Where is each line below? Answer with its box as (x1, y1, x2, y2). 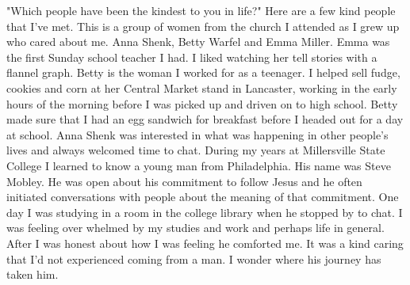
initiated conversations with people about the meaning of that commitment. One (6, 188, 399, 205)
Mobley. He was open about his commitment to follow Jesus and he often (6, 173, 362, 189)
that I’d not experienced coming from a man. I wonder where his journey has (6, 250, 381, 267)
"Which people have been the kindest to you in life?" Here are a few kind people (6, 2, 396, 18)
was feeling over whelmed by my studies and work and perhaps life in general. (6, 219, 385, 236)
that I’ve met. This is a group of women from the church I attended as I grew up (6, 17, 400, 34)
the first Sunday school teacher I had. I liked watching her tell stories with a (6, 48, 377, 65)
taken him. (6, 266, 59, 283)
